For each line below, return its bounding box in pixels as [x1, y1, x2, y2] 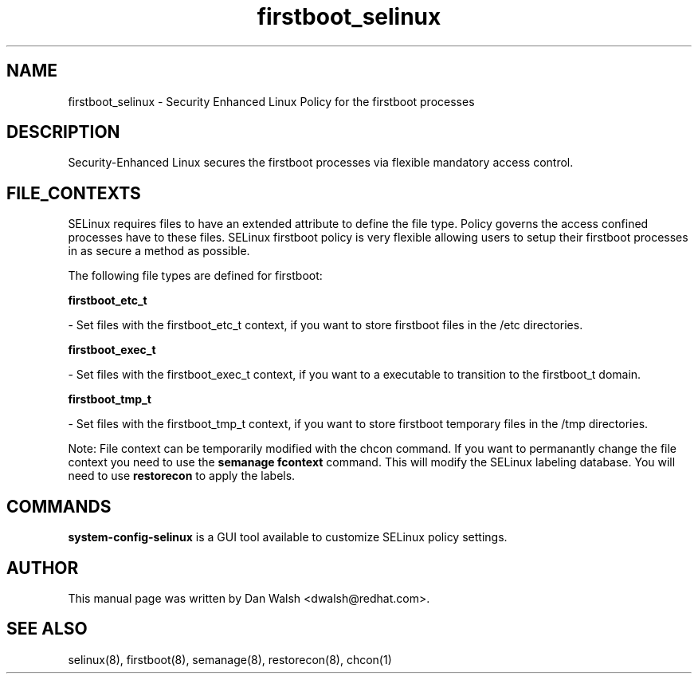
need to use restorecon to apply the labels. [68, 469, 296, 483]
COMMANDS [6, 496, 112, 517]
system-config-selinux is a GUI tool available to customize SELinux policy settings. [68, 530, 508, 544]
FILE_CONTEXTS [6, 183, 141, 203]
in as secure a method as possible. [68, 244, 250, 258]
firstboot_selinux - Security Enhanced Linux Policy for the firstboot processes [68, 94, 475, 108]
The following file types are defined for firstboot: [68, 269, 323, 283]
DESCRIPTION [6, 122, 120, 143]
